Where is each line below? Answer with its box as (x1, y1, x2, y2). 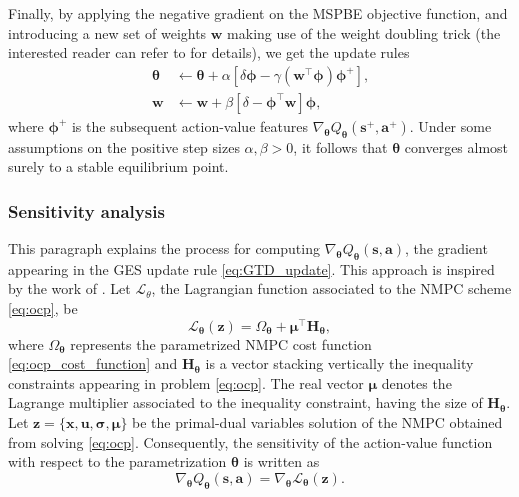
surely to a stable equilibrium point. (8, 156, 229, 177)
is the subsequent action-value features (71, 115, 308, 136)
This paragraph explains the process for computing (8, 238, 320, 259)
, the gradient (404, 238, 488, 259)
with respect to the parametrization (8, 451, 227, 472)
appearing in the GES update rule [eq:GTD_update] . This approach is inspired (8, 258, 495, 279)
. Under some (409, 115, 492, 136)
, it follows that (293, 136, 388, 157)
